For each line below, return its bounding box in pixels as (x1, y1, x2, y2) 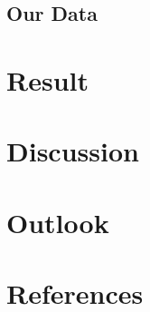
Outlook (6, 203, 109, 240)
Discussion (6, 132, 139, 170)
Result (6, 61, 89, 98)
